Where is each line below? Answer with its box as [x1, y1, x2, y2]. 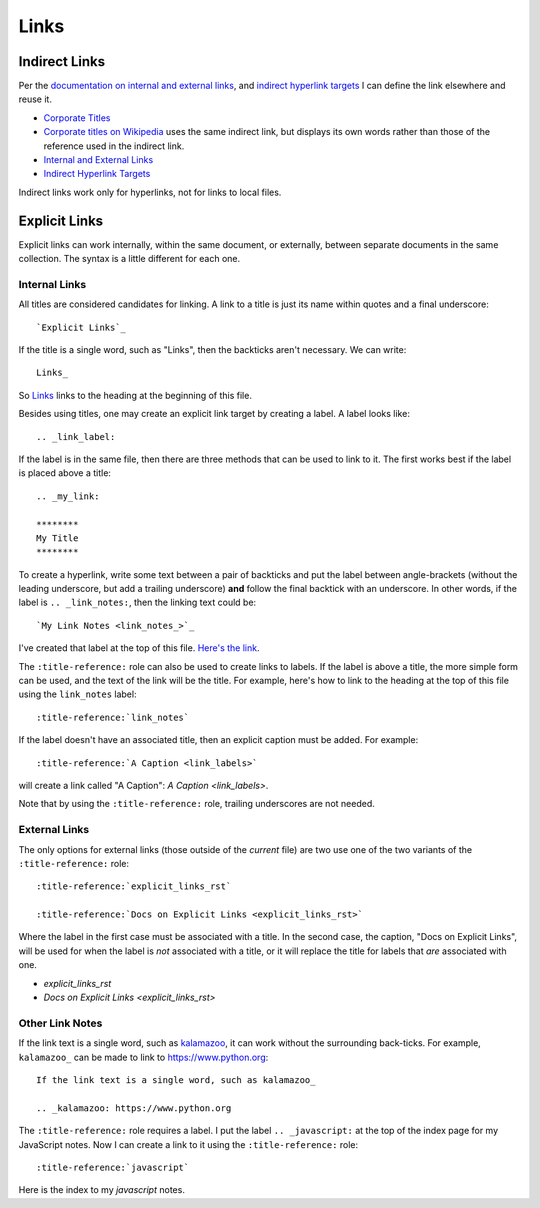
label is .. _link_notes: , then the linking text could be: [18, 596, 257, 609]
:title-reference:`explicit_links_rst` [36, 881, 232, 892]
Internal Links [18, 277, 87, 291]
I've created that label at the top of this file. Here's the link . [18, 642, 260, 654]
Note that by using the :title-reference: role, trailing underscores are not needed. [18, 798, 375, 810]
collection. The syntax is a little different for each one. [18, 253, 241, 265]
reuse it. [18, 93, 52, 105]
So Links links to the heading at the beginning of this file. [18, 389, 252, 401]
